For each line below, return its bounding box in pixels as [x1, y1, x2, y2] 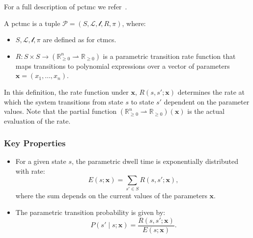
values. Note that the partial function [4, 106, 117, 116]
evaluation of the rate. [4, 116, 71, 126]
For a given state [15, 156, 66, 166]
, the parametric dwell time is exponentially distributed [72, 156, 239, 166]
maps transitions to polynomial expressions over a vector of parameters [15, 60, 230, 71]
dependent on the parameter [164, 96, 250, 106]
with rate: [15, 165, 45, 176]
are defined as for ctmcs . [43, 34, 116, 45]
